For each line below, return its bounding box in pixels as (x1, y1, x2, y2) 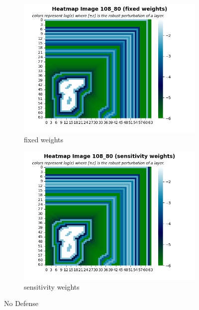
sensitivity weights (24, 281, 80, 292)
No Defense (4, 298, 39, 309)
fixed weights (24, 134, 64, 144)
